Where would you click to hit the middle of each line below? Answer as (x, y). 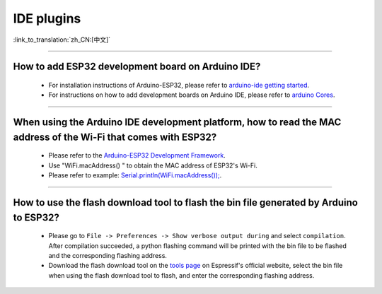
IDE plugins (47, 18)
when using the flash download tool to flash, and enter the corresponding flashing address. (181, 275)
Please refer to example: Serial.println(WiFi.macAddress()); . (135, 175)
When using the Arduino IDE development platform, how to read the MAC (177, 123)
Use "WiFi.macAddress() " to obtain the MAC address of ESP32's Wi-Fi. (153, 165)
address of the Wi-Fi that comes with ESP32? (115, 137)
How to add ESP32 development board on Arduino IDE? (137, 67)
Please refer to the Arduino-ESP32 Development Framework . (137, 155)
